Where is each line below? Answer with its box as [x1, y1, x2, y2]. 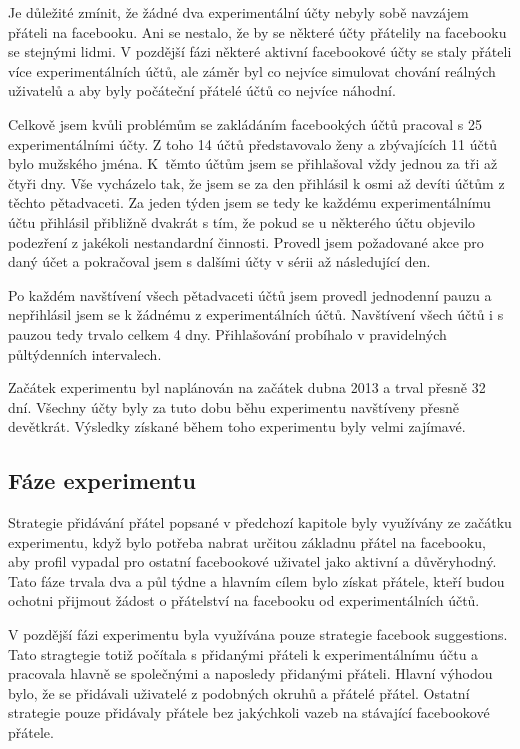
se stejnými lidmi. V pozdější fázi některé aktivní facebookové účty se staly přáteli [8, 41, 512, 62]
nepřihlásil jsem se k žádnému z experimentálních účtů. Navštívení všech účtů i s [8, 304, 504, 325]
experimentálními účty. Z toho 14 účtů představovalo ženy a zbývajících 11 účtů [8, 133, 497, 154]
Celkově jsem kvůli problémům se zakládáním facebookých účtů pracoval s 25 [8, 113, 482, 134]
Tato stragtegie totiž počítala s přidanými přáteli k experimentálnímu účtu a [8, 643, 479, 664]
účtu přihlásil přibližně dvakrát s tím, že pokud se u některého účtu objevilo [8, 211, 476, 232]
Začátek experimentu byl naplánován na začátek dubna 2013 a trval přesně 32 [8, 377, 486, 398]
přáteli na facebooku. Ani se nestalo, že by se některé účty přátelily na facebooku [8, 21, 507, 42]
